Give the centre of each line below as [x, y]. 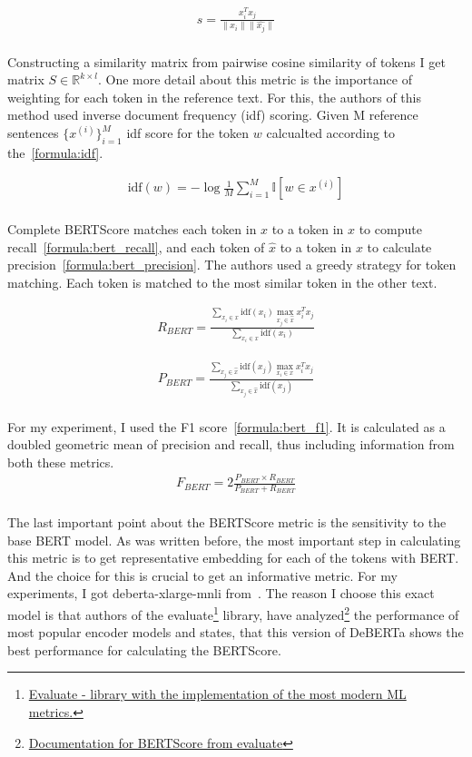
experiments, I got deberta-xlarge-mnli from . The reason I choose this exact [221, 593]
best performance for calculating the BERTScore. [144, 649]
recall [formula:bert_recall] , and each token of [136, 246]
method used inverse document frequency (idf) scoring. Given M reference [213, 115]
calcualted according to [331, 133]
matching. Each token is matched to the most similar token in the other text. [222, 282]
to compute [390, 229]
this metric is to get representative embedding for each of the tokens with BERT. [233, 558]
